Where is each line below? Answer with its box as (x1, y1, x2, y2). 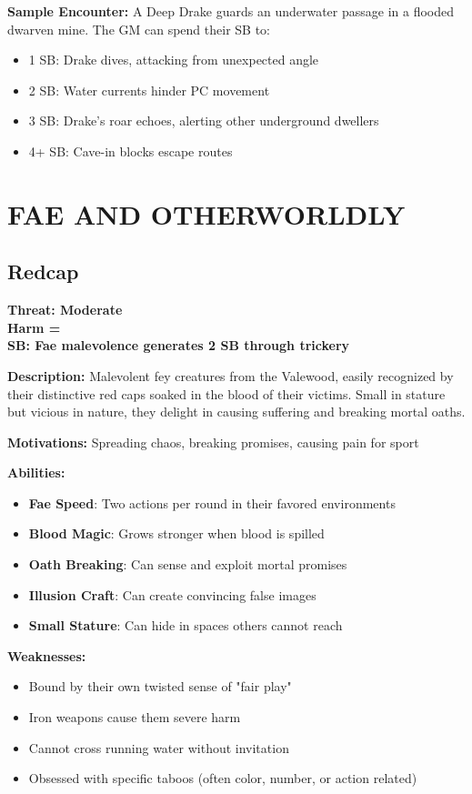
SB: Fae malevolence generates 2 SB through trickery (7, 336, 350, 355)
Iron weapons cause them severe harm (28, 708, 241, 727)
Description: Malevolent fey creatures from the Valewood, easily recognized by (7, 366, 454, 385)
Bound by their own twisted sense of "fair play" (28, 677, 292, 696)
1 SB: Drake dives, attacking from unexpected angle (28, 50, 319, 69)
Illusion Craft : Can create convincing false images (28, 585, 316, 604)
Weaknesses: (7, 646, 86, 665)
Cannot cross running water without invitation (28, 738, 289, 757)
